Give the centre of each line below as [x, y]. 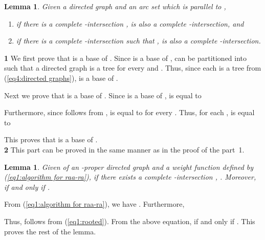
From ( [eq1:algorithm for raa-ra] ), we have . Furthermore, [94, 204]
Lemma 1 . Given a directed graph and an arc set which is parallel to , [115, 6]
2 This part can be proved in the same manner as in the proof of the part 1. [124, 149]
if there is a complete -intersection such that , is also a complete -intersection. [138, 41]
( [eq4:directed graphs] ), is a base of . [61, 78]
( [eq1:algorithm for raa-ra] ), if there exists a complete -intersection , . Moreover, [130, 177]
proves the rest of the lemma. [50, 231]
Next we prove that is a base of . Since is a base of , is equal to [103, 95]
